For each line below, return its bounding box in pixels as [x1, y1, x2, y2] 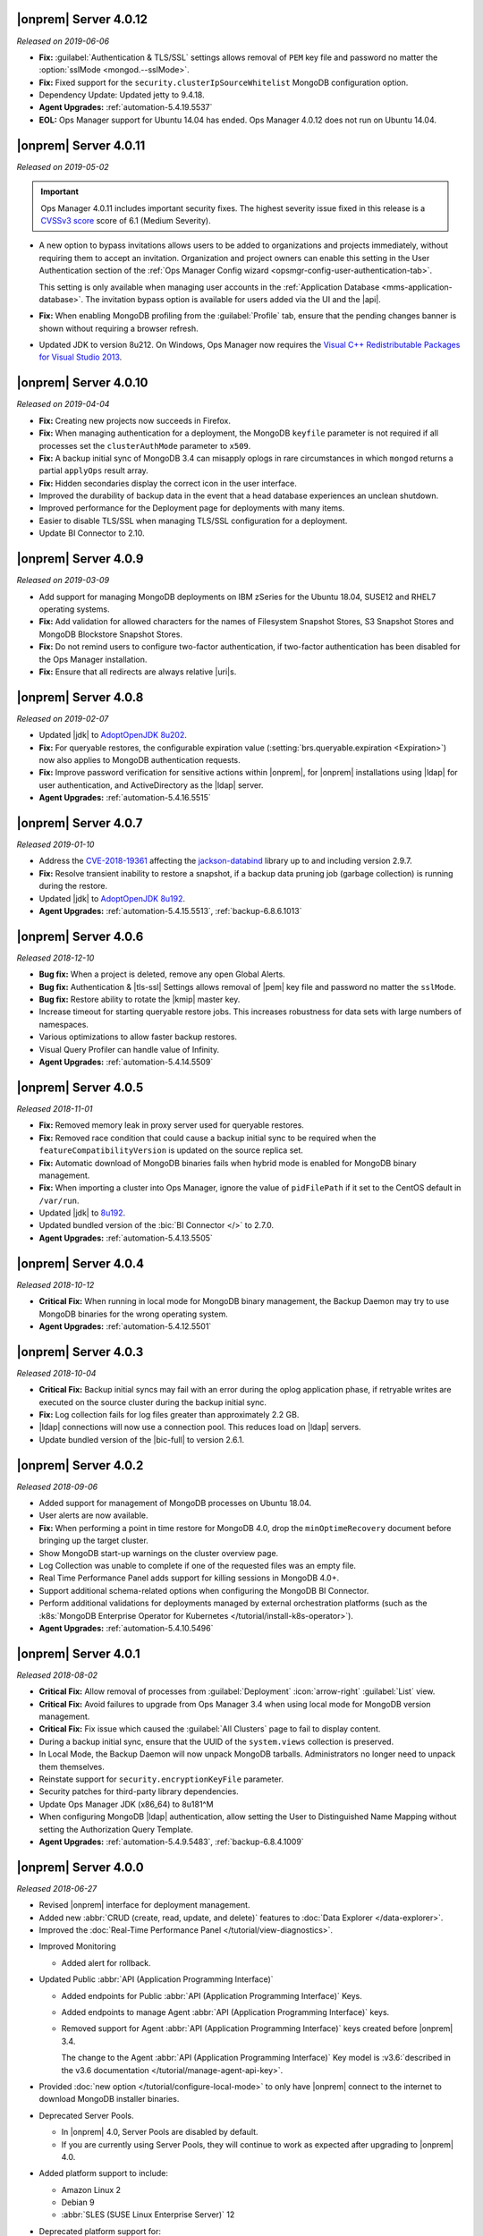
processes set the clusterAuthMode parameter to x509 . [38, 440, 251, 451]
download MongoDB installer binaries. [38, 2094, 180, 2105]
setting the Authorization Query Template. [38, 1824, 194, 1834]
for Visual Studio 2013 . [38, 351, 123, 362]
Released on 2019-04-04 [16, 399, 110, 410]
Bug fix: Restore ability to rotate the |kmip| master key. [38, 994, 241, 1005]
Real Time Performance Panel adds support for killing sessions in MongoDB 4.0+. [38, 1572, 340, 1583]
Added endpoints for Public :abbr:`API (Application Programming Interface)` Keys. [61, 1990, 362, 2001]
